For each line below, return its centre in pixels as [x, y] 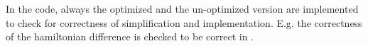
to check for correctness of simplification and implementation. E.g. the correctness [184, 22]
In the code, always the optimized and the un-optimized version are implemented [182, 8]
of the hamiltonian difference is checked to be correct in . [130, 36]
